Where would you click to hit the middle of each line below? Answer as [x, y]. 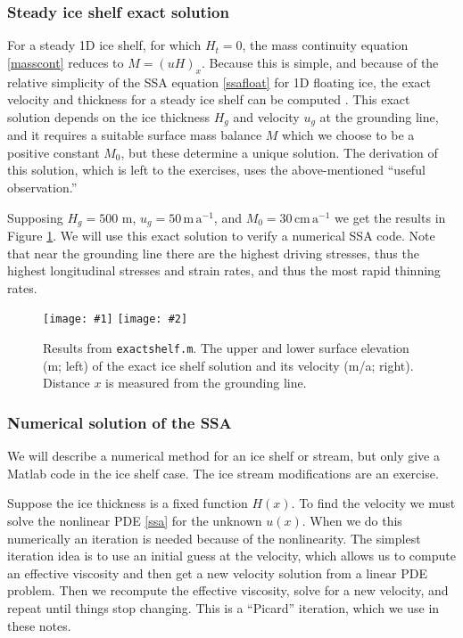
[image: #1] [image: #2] [116, 319]
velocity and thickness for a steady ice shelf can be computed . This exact [209, 99]
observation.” [42, 188]
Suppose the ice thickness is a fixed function [128, 503]
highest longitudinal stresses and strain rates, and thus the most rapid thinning [224, 270]
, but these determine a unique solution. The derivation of [279, 152]
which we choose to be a [348, 135]
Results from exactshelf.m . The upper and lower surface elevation [226, 348]
